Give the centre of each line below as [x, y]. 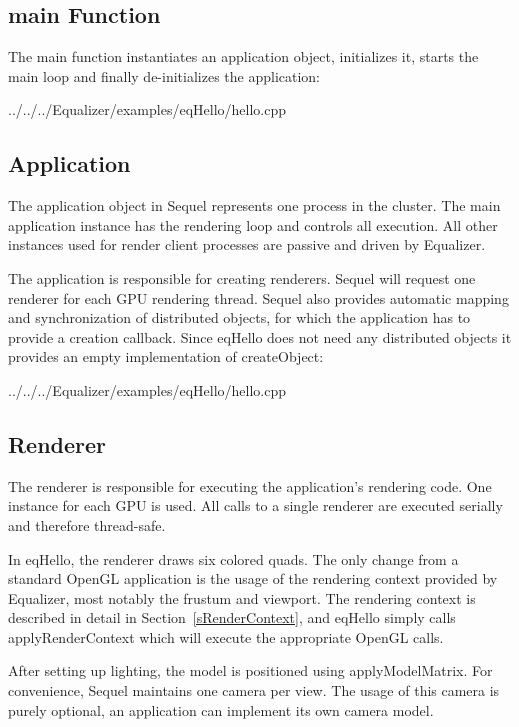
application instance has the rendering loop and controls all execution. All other [253, 224]
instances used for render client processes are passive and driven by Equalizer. [247, 244]
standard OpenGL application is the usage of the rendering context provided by [253, 578]
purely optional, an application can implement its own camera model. [221, 709]
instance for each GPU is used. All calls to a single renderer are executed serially [255, 505]
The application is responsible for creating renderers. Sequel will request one [242, 277]
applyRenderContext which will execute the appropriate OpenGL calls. [226, 636]
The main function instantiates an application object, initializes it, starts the [243, 56]
